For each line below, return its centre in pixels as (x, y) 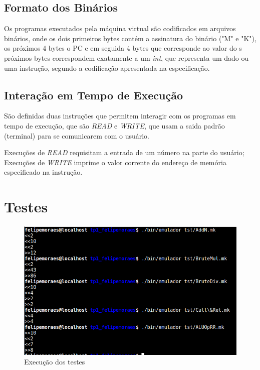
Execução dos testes (55, 362)
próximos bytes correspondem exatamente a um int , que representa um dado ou (126, 57)
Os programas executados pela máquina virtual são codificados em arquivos (120, 28)
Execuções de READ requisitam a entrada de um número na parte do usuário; (124, 152)
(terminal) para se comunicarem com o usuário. (77, 135)
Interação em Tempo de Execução (93, 95)
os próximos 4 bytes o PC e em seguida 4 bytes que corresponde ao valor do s (123, 48)
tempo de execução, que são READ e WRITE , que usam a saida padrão (114, 125)
